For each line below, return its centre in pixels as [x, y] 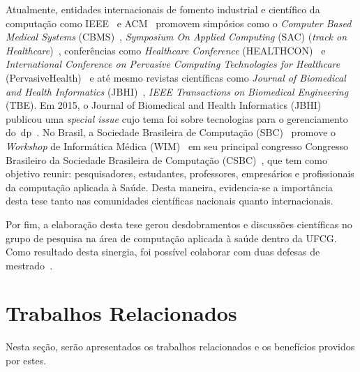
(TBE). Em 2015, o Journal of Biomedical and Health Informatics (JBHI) [164, 105]
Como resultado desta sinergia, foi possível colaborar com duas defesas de [163, 252]
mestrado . [29, 265]
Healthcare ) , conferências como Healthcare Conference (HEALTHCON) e [166, 50]
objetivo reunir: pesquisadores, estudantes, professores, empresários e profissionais [180, 173]
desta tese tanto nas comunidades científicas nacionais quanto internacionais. [170, 201]
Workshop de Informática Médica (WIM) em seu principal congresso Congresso [177, 146]
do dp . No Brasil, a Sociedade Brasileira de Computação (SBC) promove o [171, 132]
